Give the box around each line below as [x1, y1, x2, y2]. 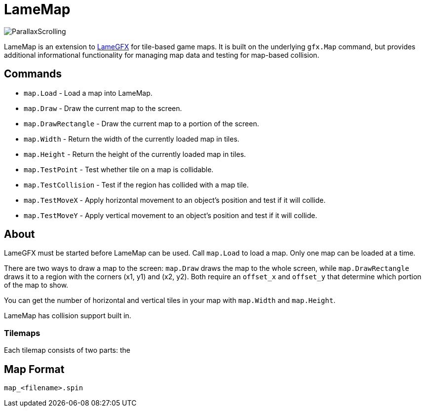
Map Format [4, 363, 65, 375]
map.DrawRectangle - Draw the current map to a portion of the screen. [24, 119, 259, 128]
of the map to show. [4, 281, 69, 290]
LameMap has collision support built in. [4, 311, 131, 320]
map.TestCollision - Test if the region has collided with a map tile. [24, 180, 249, 189]
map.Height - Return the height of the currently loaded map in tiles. [24, 149, 246, 158]
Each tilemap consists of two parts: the [4, 346, 130, 355]
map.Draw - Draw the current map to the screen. [24, 104, 182, 112]
